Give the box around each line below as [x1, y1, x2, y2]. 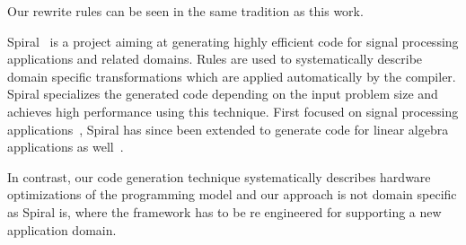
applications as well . [7, 137, 124, 156]
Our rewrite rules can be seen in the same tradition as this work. [7, 2, 364, 20]
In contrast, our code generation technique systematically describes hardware [7, 167, 431, 186]
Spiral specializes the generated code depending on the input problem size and [7, 84, 438, 103]
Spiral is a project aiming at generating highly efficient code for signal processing [7, 31, 459, 50]
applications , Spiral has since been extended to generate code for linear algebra [7, 119, 449, 138]
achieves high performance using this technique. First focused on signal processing [7, 101, 459, 120]
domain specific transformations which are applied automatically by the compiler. [7, 66, 456, 85]
